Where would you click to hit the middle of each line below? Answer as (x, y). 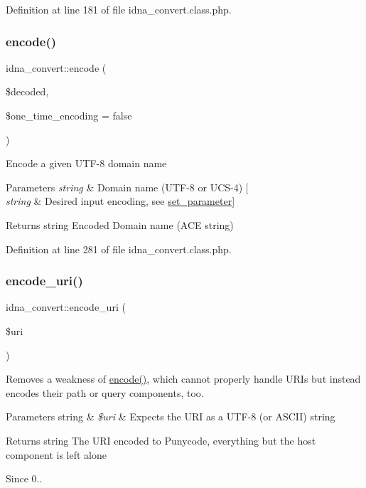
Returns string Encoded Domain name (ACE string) (120, 224)
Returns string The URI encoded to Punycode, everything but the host (161, 440)
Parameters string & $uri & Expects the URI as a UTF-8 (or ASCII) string (171, 417)
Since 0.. (24, 478)
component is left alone (56, 454)
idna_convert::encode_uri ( (66, 307)
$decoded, (27, 91)
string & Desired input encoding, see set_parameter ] (120, 201)
